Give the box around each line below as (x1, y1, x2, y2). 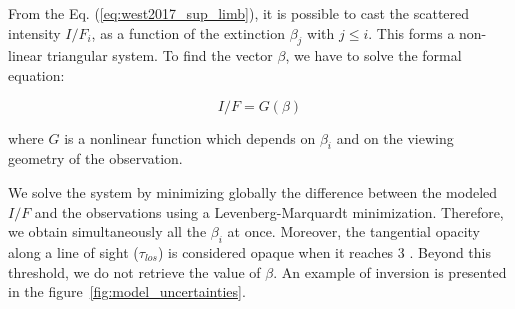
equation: (8, 64, 65, 85)
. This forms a (368, 22, 455, 43)
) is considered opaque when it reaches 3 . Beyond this (157, 241, 491, 262)
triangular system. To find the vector (46, 45, 273, 66)
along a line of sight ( (8, 241, 139, 262)
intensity (8, 22, 61, 43)
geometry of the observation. (8, 148, 183, 169)
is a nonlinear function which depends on (64, 127, 316, 148)
